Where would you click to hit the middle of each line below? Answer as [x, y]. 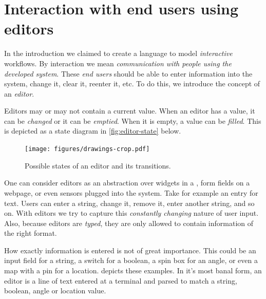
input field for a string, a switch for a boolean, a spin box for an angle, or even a [131, 260]
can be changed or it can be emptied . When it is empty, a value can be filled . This [133, 120]
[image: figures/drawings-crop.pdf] [87, 149]
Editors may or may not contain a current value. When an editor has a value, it [130, 111]
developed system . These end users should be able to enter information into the [128, 73]
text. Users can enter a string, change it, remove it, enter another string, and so [129, 203]
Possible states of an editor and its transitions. [98, 165]
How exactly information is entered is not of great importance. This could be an [130, 250]
